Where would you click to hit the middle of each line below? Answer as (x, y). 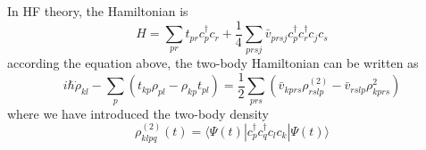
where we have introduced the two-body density (138, 113)
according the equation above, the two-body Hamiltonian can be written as (213, 63)
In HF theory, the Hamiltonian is (98, 11)
